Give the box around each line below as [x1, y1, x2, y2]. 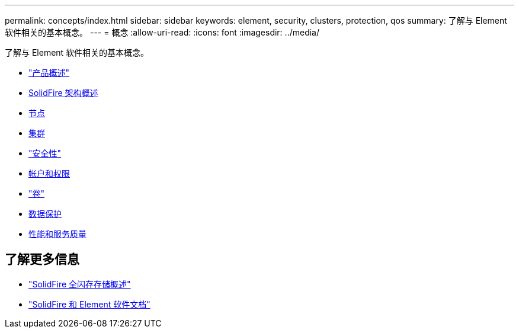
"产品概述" [28, 68, 70, 78]
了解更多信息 [5, 252, 79, 267]
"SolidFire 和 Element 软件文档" [28, 299, 150, 309]
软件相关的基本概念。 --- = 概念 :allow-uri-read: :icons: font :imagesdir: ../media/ [5, 27, 320, 37]
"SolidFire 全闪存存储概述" [28, 278, 131, 289]
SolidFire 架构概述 [28, 88, 98, 98]
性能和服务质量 [28, 229, 86, 239]
